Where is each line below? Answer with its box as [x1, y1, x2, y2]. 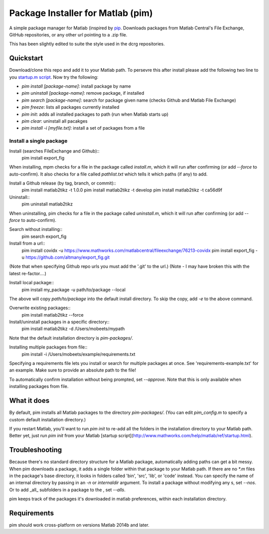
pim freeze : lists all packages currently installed [21, 104, 120, 110]
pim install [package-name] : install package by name [21, 83, 132, 89]
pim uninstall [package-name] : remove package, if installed [21, 90, 144, 96]
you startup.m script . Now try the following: [9, 74, 99, 80]
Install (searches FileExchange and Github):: [9, 148, 100, 154]
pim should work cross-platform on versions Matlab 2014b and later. [9, 522, 149, 528]
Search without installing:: [9, 226, 62, 232]
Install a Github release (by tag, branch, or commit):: [9, 180, 117, 186]
